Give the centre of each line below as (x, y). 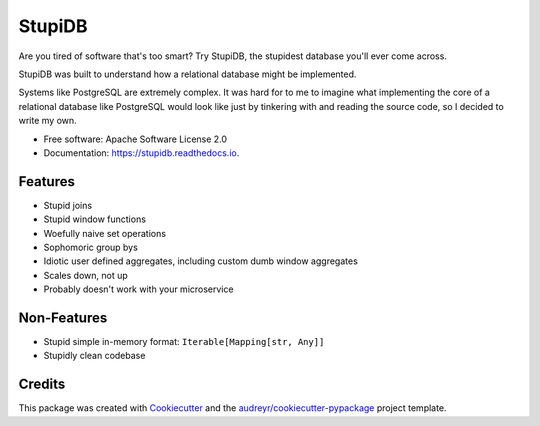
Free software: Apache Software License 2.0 (135, 139)
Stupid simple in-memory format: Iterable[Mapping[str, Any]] (184, 342)
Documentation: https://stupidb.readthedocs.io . (141, 152)
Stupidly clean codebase (94, 356)
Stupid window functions (95, 219)
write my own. (47, 121)
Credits (42, 384)
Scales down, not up (86, 275)
